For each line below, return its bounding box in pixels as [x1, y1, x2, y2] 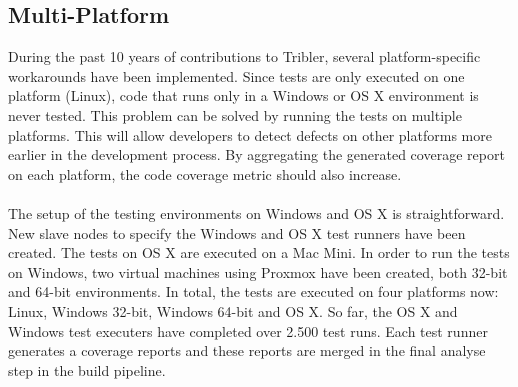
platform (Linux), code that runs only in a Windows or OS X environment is [8, 85, 479, 106]
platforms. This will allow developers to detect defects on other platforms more [8, 124, 492, 145]
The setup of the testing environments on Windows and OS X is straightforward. [8, 202, 505, 223]
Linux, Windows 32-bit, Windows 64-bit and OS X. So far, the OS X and [8, 300, 458, 321]
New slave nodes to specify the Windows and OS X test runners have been [8, 222, 466, 243]
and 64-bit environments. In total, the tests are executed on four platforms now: [8, 281, 499, 302]
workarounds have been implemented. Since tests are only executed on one [8, 65, 465, 86]
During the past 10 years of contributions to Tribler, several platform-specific [8, 46, 481, 67]
